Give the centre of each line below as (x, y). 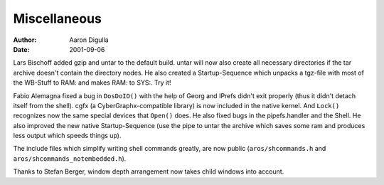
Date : (21, 49)
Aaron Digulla (89, 40)
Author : (25, 40)
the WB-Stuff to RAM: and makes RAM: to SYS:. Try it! (92, 83)
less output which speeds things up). (67, 136)
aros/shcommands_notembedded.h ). (70, 158)
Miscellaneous (58, 18)
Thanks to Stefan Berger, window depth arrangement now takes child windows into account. (149, 171)
